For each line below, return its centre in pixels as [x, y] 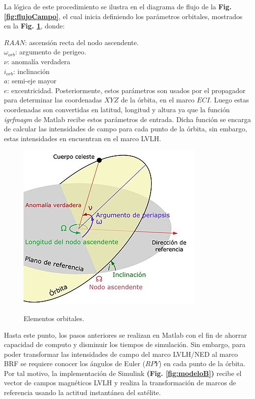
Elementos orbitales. [54, 318]
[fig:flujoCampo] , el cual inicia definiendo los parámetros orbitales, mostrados [123, 16]
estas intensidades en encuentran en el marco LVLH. [83, 138]
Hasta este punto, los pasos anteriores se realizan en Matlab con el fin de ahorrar [126, 335]
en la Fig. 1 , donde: [34, 26]
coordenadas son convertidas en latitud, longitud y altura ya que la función [117, 109]
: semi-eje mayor [32, 81]
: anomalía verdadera [39, 61]
